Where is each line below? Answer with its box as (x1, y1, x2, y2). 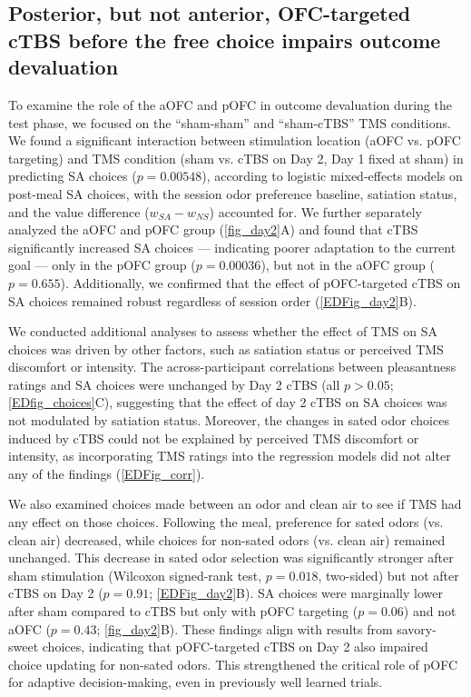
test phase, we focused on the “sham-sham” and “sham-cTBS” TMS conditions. (8, 113, 451, 132)
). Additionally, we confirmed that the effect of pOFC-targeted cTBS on (60, 273, 461, 292)
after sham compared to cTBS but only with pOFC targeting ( (8, 602, 358, 621)
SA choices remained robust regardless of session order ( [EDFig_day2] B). (8, 291, 417, 310)
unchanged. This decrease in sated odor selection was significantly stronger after (8, 548, 454, 567)
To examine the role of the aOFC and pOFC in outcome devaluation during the (8, 95, 452, 114)
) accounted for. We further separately (209, 202, 422, 221)
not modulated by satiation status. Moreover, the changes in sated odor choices (8, 411, 449, 430)
